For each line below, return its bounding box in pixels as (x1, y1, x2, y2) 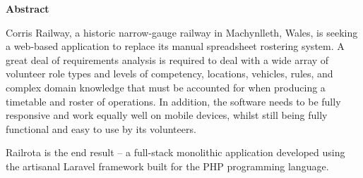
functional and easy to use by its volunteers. (6, 121, 196, 136)
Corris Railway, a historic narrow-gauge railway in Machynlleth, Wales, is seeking (6, 25, 358, 39)
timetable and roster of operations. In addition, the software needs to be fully (6, 94, 341, 108)
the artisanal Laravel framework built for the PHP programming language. (6, 158, 329, 173)
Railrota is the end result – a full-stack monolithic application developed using (6, 145, 345, 160)
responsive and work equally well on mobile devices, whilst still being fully (6, 108, 328, 122)
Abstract (6, 1, 49, 15)
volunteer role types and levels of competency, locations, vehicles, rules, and (6, 66, 333, 81)
